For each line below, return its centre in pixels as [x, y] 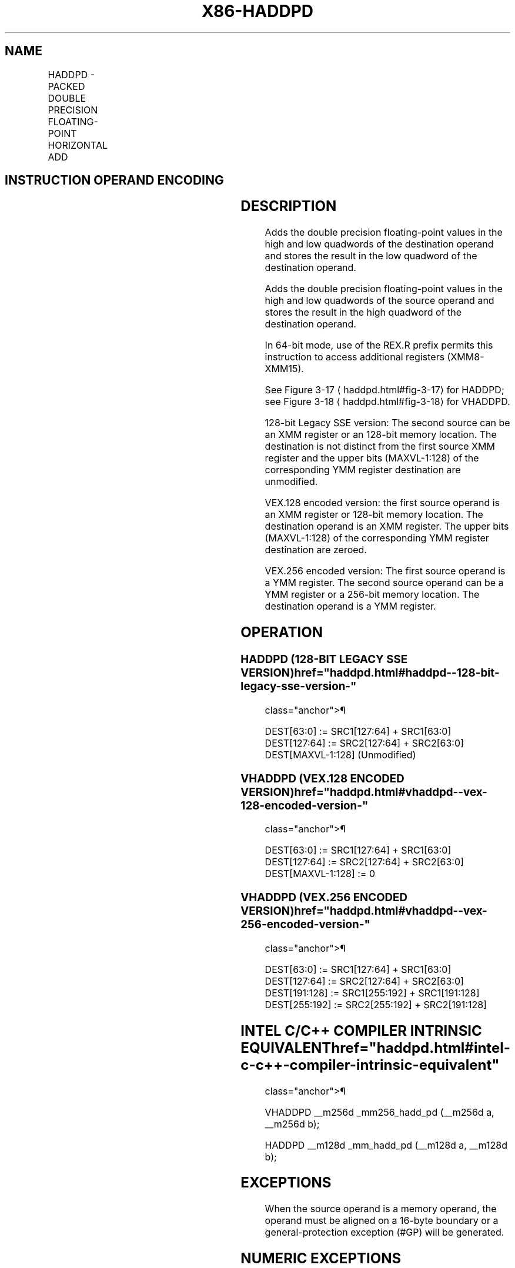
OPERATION [282, 633]
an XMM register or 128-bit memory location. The [374, 515]
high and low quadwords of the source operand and [379, 301]
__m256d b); [292, 1124]
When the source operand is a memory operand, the [381, 1209]
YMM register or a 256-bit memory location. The [372, 595]
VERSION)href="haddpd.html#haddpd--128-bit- [370, 673]
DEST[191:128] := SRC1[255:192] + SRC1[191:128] [372, 993]
